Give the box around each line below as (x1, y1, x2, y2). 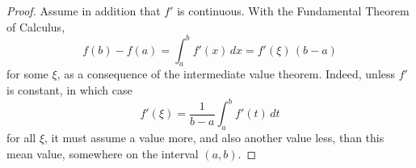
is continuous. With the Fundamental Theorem (177, 2, 410, 19)
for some (6, 65, 48, 82)
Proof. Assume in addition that (6, 2, 161, 19)
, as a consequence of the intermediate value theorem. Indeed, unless (57, 65, 396, 82)
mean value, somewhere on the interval (6, 145, 199, 162)
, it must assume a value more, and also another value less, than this (44, 128, 384, 145)
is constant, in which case (6, 82, 132, 99)
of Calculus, (6, 18, 65, 35)
